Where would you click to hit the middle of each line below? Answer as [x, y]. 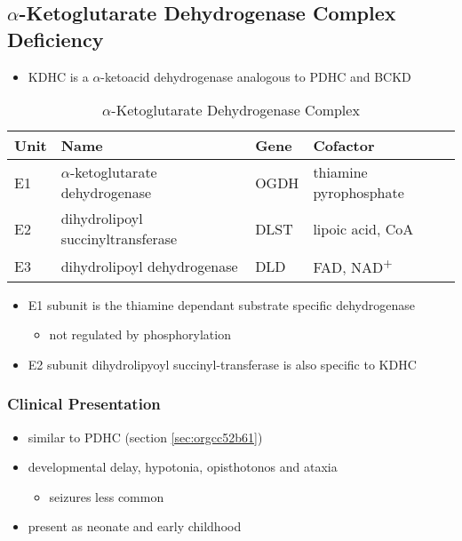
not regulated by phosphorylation [140, 334]
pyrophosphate [358, 193]
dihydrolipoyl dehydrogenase [149, 266]
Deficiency [56, 39]
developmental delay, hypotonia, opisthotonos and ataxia [183, 467]
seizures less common [107, 496]
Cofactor [344, 146]
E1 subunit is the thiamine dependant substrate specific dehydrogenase [221, 304]
